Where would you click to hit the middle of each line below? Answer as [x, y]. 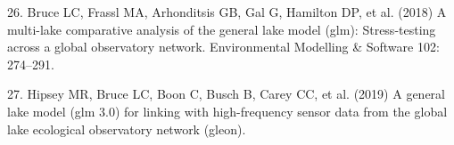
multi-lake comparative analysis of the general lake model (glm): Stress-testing [222, 29]
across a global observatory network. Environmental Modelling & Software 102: [223, 47]
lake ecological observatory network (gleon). [127, 129]
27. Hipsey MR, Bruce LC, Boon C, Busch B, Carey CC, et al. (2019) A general [226, 94]
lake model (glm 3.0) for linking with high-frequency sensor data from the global [227, 111]
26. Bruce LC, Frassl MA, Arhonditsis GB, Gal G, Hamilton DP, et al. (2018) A [227, 12]
